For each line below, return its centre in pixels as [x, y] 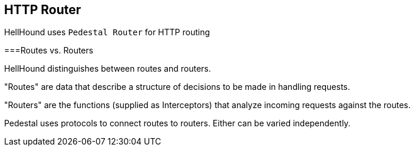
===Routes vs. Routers [49, 51]
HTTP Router [43, 10]
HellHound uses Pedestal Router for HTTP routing [107, 32]
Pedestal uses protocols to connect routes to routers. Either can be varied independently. [177, 123]
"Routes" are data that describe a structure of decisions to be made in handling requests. [177, 87]
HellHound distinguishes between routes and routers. [108, 69]
